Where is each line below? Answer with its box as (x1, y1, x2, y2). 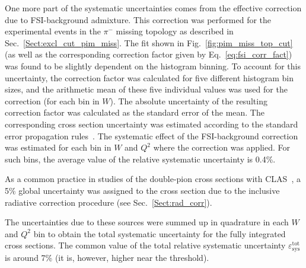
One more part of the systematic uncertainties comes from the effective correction (5, 2, 302, 14)
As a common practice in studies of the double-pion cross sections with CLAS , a (5, 173, 301, 185)
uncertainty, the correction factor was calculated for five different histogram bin (5, 71, 294, 84)
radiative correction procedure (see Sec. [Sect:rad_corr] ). (5, 196, 212, 208)
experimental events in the (5, 25, 101, 37)
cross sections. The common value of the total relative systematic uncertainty (5, 239, 286, 251)
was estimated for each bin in (5, 141, 111, 154)
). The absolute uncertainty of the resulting (110, 94, 267, 107)
